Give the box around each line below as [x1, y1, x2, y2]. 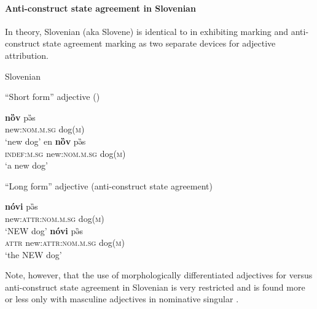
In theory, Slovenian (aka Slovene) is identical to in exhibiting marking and [5, 25, 289, 37]
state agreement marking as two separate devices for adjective [42, 37, 276, 50]
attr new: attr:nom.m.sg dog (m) [5, 236, 125, 249]
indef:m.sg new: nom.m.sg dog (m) [5, 147, 126, 159]
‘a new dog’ [5, 159, 48, 172]
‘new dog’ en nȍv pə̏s [5, 134, 86, 147]
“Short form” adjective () [5, 90, 100, 103]
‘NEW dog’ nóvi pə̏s [5, 224, 84, 237]
